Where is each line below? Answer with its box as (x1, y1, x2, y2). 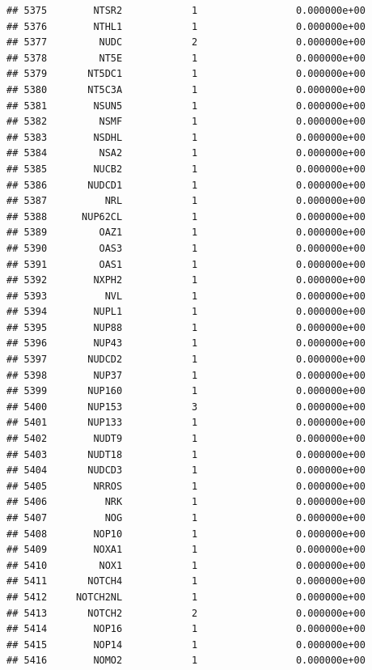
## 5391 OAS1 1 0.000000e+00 (6, 258, 366, 270)
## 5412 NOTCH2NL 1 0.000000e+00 (6, 591, 366, 603)
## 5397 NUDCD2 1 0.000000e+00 (6, 354, 366, 366)
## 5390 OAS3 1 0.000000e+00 (6, 242, 366, 254)
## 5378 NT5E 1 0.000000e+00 (6, 52, 366, 64)
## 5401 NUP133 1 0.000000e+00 (6, 417, 366, 429)
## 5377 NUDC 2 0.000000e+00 (6, 36, 366, 49)
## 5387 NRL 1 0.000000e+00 (6, 195, 366, 207)
